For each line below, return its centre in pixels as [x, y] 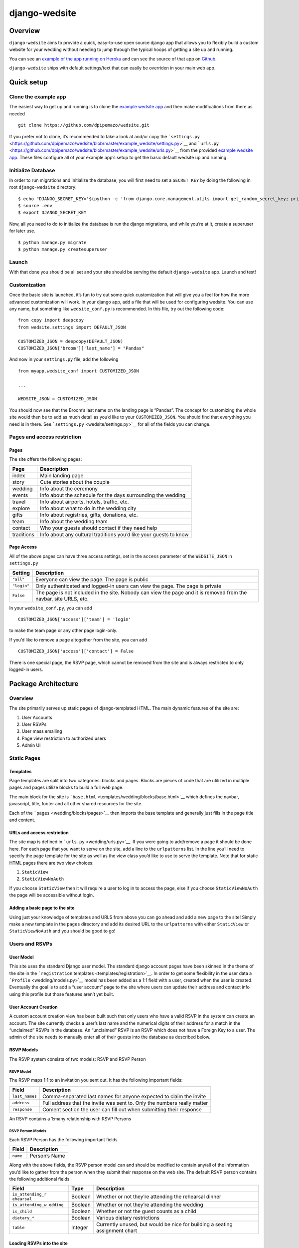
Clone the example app [38, 97]
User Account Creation [34, 1007]
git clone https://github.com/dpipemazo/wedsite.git [84, 125]
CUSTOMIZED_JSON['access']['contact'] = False [76, 651]
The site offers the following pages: [46, 459]
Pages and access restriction [45, 437]
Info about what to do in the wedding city [88, 508]
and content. [22, 820]
